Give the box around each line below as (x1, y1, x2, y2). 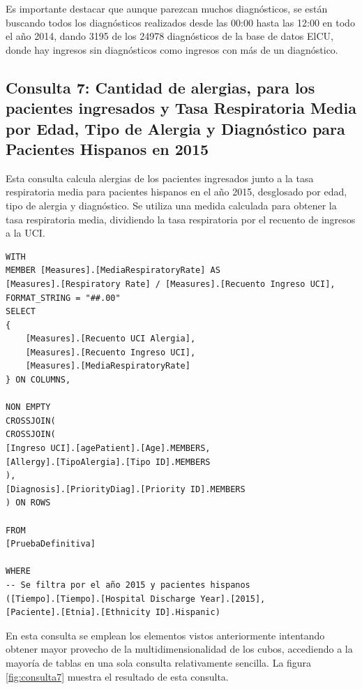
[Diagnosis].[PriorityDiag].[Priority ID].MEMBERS (6, 484, 246, 494)
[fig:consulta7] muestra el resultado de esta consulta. (6, 669, 229, 683)
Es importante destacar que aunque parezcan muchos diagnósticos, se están (6, 1, 328, 15)
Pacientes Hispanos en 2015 (6, 138, 209, 159)
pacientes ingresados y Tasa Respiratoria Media (6, 97, 356, 119)
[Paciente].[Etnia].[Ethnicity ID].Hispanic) (6, 607, 220, 618)
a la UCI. (6, 225, 45, 240)
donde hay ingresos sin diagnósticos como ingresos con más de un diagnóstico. (6, 42, 338, 57)
